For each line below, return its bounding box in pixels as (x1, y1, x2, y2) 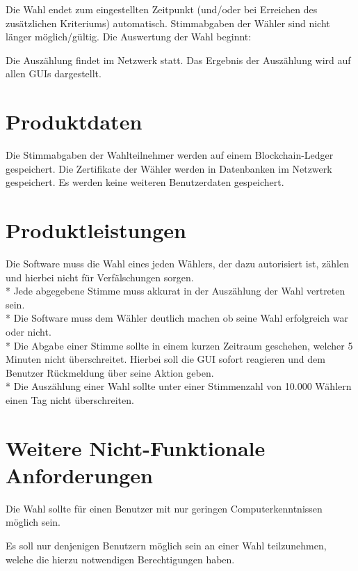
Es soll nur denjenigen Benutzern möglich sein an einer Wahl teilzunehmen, (6, 538, 327, 553)
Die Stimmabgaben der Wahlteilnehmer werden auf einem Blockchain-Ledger (6, 148, 334, 162)
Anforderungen (6, 460, 153, 489)
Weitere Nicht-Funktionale (6, 433, 266, 462)
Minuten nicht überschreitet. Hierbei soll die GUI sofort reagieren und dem (6, 352, 325, 366)
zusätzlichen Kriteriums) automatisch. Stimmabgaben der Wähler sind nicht (6, 15, 330, 30)
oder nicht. (6, 324, 51, 338)
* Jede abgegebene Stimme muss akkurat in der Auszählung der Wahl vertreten (6, 283, 345, 298)
